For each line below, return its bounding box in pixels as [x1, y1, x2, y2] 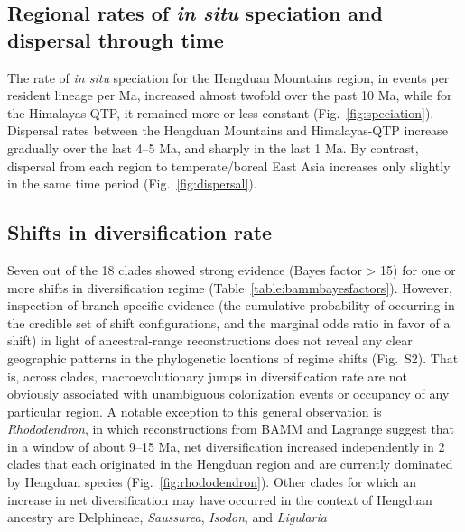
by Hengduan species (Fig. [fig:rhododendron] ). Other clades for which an [7, 472, 416, 491]
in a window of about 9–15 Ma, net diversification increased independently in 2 [7, 436, 445, 455]
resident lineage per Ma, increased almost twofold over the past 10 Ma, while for [7, 86, 452, 105]
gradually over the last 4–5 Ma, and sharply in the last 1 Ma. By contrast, [7, 138, 419, 157]
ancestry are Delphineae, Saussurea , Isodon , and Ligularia [7, 508, 327, 527]
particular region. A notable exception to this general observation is [7, 401, 382, 420]
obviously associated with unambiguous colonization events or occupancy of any [7, 384, 450, 403]
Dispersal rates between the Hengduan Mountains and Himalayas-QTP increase [7, 121, 448, 140]
